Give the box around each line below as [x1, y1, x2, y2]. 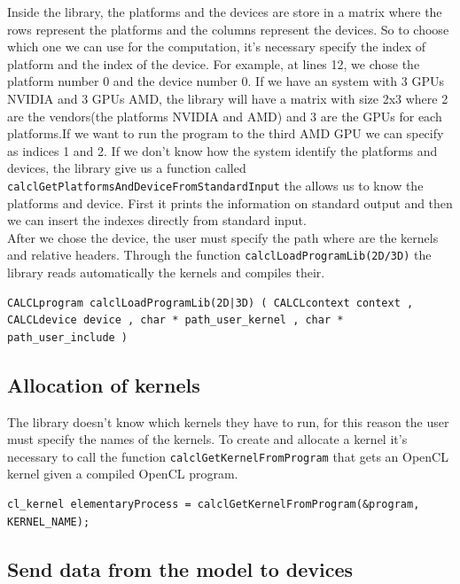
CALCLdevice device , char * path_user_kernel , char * [7, 314, 344, 327]
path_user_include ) [7, 331, 129, 344]
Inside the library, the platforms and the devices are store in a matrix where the [7, 3, 442, 20]
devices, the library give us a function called [7, 159, 246, 177]
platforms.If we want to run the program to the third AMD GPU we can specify [7, 124, 444, 143]
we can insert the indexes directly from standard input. [7, 211, 307, 230]
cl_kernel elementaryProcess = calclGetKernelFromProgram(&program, [7, 498, 420, 511]
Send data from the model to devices [7, 555, 354, 582]
